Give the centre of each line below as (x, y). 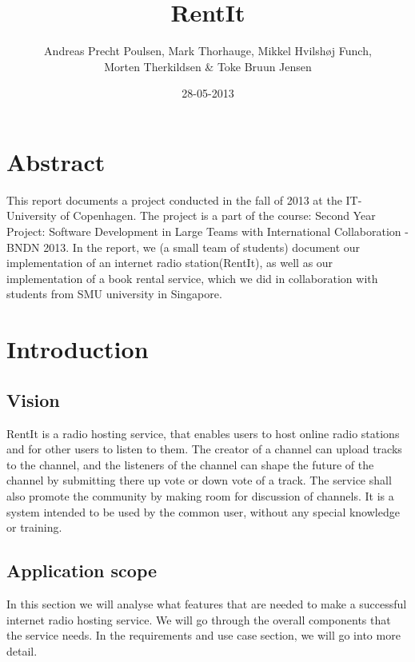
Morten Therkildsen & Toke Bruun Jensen (208, 66)
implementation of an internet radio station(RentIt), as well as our (170, 263)
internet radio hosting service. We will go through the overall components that (199, 619)
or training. (34, 527)
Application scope (82, 570)
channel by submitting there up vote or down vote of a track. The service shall (199, 480)
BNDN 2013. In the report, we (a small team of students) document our (184, 247)
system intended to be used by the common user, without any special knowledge (203, 511)
